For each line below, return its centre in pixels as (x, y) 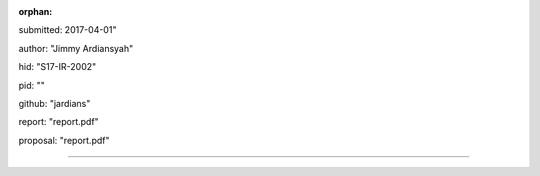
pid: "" (31, 85)
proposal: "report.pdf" (64, 140)
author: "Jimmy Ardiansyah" (76, 48)
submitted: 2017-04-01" (67, 30)
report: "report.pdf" (58, 122)
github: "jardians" (54, 103)
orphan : (35, 11)
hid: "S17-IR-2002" (57, 67)
